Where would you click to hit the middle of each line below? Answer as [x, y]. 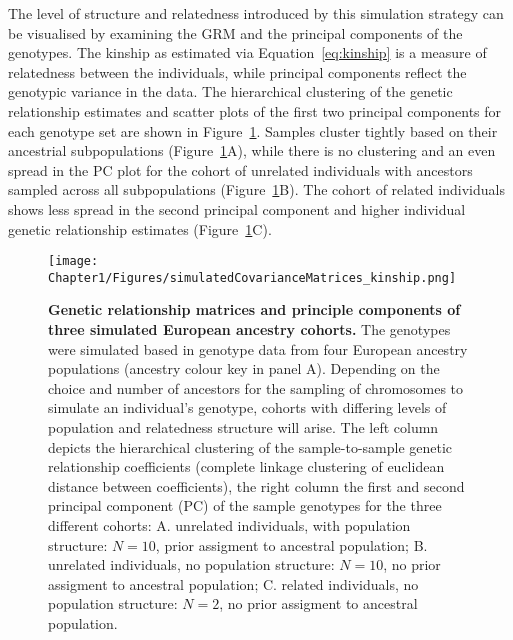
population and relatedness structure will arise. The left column [243, 427]
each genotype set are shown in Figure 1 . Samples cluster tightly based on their [253, 130]
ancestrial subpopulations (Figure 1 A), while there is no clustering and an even [252, 150]
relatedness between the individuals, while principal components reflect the [237, 71]
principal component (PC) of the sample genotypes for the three [245, 505]
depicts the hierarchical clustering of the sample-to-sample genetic [250, 446]
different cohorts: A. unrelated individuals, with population [229, 524]
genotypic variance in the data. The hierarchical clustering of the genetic [230, 91]
